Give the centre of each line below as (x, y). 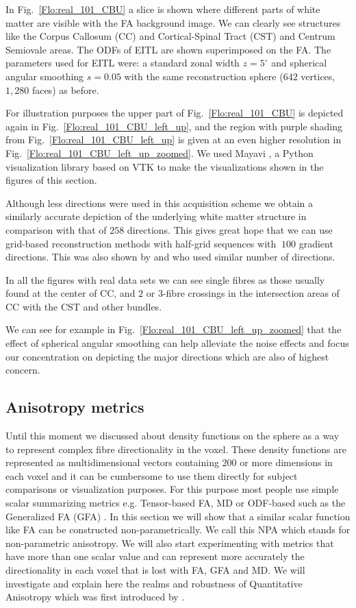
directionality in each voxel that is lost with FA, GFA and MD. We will (155, 569)
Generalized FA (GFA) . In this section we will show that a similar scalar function (178, 516)
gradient (316, 243)
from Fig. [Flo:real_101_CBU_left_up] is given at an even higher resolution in (174, 139)
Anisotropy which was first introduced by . (95, 597)
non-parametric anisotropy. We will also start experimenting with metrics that (170, 543)
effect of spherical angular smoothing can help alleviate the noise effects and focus (177, 343)
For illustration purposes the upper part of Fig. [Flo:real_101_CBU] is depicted (175, 113)
